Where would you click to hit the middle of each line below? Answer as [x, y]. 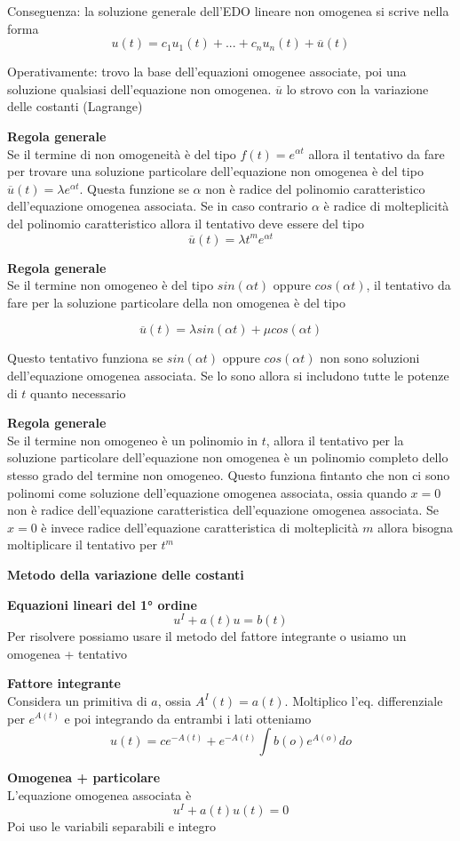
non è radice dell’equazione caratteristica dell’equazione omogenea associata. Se [223, 510]
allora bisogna [416, 527]
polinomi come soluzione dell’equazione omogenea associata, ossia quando [207, 492]
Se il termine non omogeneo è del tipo [111, 285]
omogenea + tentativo [67, 653]
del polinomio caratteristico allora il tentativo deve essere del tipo [186, 223]
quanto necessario [78, 392]
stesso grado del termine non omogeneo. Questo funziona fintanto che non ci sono [229, 474]
